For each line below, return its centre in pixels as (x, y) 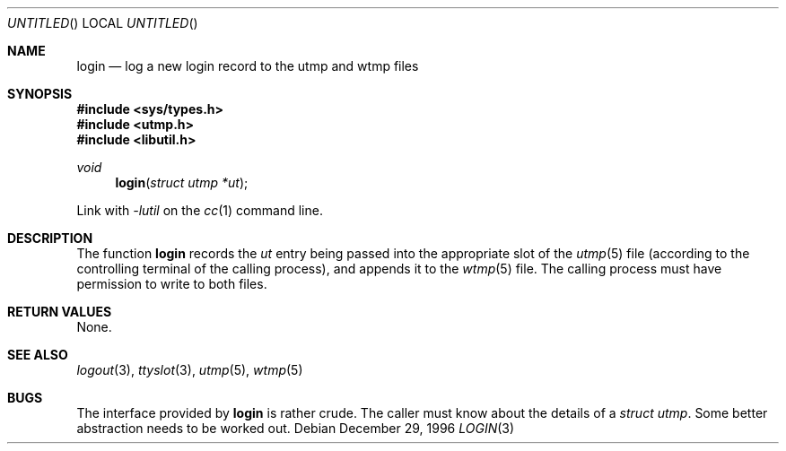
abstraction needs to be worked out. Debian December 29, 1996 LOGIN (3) (296, 428)
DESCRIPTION (50, 238)
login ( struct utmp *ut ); (182, 182)
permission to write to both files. (172, 284)
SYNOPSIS (40, 94)
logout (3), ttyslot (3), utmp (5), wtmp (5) (190, 370)
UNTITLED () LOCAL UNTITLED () (103, 23)
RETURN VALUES (60, 312)
